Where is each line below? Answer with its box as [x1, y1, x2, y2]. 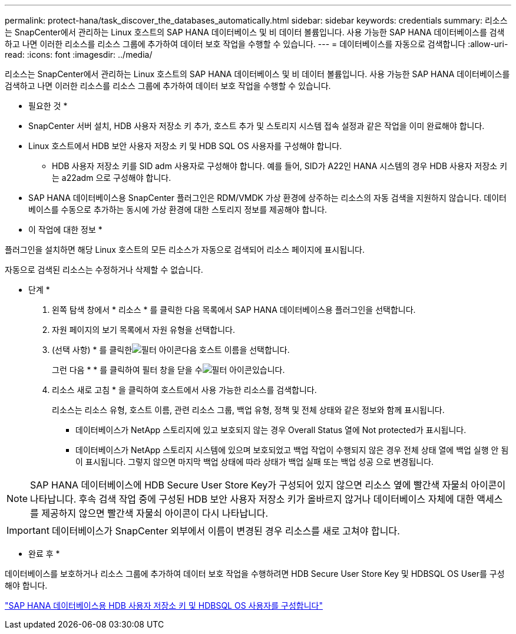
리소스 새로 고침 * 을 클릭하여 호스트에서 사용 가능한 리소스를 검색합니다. [52, 385, 317, 395]
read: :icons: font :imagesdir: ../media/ [5, 49, 153, 60]
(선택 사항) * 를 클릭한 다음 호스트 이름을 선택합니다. [52, 345, 290, 355]
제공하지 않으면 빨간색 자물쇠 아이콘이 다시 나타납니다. [41, 507, 269, 519]
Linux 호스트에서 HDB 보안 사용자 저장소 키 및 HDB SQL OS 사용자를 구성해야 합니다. [28, 141, 342, 151]
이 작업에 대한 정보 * [28, 224, 102, 235]
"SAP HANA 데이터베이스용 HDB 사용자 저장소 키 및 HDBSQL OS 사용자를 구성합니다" [5, 600, 323, 610]
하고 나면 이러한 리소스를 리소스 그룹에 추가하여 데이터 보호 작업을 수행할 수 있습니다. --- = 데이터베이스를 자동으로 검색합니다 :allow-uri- [5, 39, 508, 49]
